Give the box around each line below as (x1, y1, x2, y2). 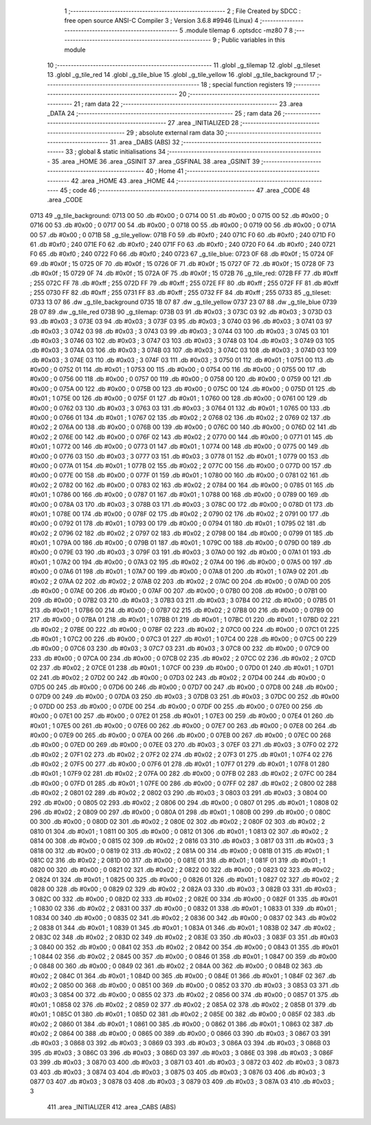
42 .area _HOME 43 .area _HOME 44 (71, 176, 175, 185)
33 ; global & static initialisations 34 (65, 148, 166, 156)
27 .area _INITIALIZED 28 (167, 119, 239, 127)
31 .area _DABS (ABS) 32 (109, 138, 180, 146)
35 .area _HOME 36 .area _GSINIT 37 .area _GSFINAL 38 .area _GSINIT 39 (52, 157, 260, 165)
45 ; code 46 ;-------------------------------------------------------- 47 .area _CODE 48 (59, 186, 311, 195)
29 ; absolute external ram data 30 (126, 128, 225, 137)
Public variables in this (221, 36, 285, 44)
